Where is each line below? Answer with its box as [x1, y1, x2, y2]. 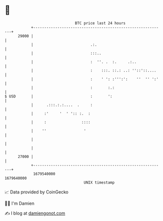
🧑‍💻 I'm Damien [4, 200, 35, 206]
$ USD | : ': [4, 94, 112, 99]
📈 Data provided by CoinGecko [4, 189, 69, 195]
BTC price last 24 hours [75, 21, 126, 26]
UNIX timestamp [83, 180, 115, 185]
